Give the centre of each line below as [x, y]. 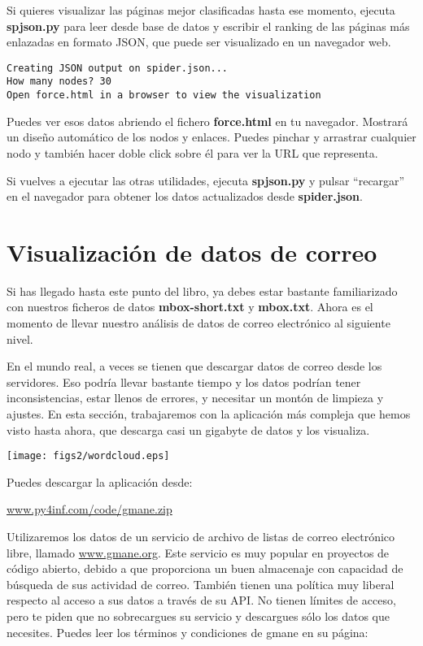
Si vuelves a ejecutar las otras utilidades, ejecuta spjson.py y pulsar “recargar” [206, 180]
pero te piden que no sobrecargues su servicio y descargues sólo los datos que [198, 616]
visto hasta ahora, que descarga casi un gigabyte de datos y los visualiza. [188, 429]
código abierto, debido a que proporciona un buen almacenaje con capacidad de [205, 568]
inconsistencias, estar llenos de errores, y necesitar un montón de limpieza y [195, 398]
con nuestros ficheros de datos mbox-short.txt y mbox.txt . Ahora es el [190, 307]
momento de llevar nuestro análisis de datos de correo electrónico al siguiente [198, 323]
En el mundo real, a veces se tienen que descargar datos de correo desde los [194, 366]
